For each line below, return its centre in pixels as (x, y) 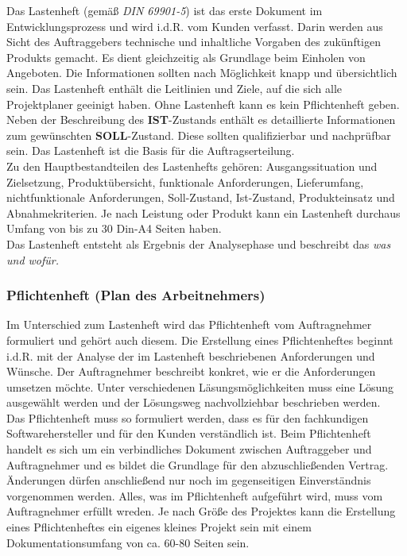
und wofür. (33, 259)
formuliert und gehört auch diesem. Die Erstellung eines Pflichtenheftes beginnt (200, 340)
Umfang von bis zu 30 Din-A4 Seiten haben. (114, 228)
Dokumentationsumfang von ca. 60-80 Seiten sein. (128, 542)
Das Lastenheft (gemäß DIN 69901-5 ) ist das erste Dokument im (165, 10)
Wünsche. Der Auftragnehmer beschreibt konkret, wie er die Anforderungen (191, 371)
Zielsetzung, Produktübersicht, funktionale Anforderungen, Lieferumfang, (185, 181)
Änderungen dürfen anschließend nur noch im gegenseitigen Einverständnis (189, 480)
